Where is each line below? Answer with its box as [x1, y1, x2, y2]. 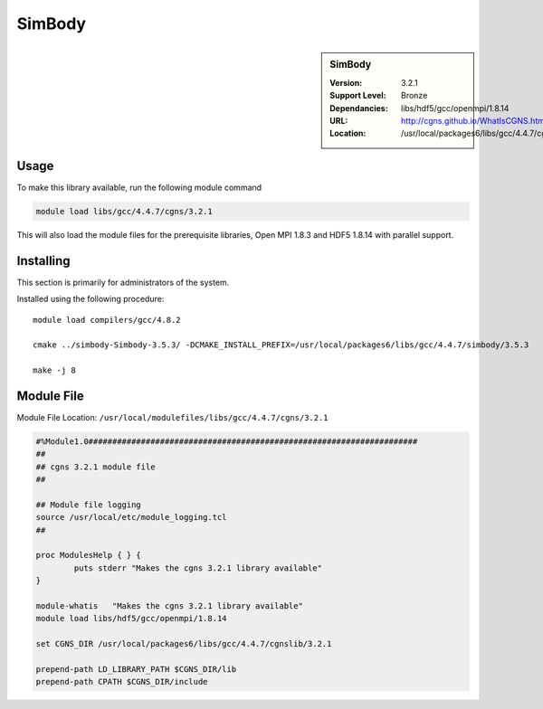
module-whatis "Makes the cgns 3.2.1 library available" [35, 601, 303, 611]
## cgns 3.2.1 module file [35, 461, 156, 472]
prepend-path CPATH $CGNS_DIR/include [35, 676, 208, 687]
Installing [16, 253, 71, 269]
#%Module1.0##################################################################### [35, 436, 418, 447]
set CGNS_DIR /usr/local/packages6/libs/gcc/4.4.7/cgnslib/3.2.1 [35, 638, 332, 649]
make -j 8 [33, 365, 76, 375]
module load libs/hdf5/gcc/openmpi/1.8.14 [35, 613, 227, 624]
